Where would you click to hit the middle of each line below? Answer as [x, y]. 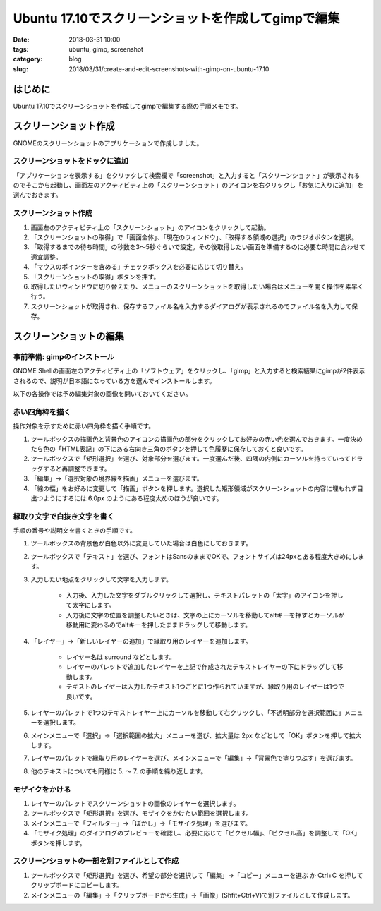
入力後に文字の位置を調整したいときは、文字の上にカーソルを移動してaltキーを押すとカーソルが [205, 615]
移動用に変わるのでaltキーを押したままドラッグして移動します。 [159, 625]
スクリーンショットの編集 [68, 336]
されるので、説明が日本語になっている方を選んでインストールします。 [114, 380]
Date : [21, 40]
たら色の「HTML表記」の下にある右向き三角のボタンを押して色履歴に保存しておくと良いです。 [169, 449]
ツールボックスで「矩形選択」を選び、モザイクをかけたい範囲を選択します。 [141, 813]
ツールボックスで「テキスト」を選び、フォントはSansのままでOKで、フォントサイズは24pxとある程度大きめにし [195, 556]
